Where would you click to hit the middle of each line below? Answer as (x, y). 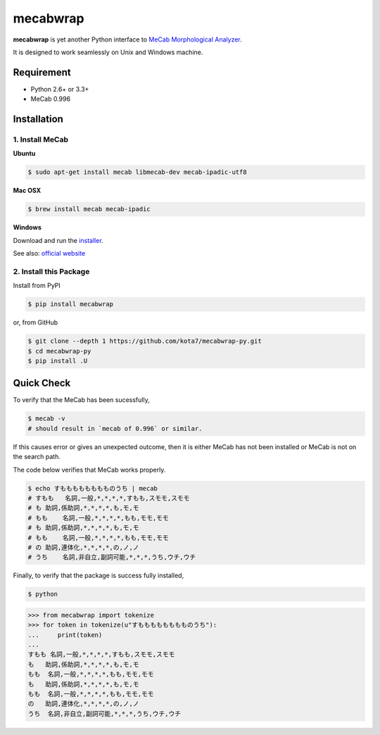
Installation (38, 119)
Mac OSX (27, 191)
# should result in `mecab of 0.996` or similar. (115, 428)
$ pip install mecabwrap (71, 304)
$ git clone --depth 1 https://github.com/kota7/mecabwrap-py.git (145, 341)
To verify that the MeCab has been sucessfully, (82, 400)
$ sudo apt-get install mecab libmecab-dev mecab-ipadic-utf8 (137, 172)
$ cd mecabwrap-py (59, 351)
